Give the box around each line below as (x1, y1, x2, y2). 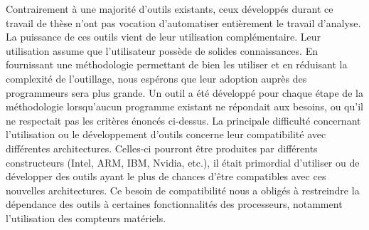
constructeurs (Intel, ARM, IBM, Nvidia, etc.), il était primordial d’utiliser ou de (6, 155, 360, 169)
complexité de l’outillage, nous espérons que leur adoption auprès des (6, 70, 307, 85)
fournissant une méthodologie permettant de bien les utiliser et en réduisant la (6, 57, 348, 72)
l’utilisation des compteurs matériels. (6, 210, 166, 225)
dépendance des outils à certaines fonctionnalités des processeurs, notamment (6, 197, 343, 211)
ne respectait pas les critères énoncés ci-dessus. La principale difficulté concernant (6, 113, 361, 127)
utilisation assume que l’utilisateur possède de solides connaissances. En (6, 43, 318, 58)
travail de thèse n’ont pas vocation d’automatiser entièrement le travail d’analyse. (6, 15, 361, 30)
